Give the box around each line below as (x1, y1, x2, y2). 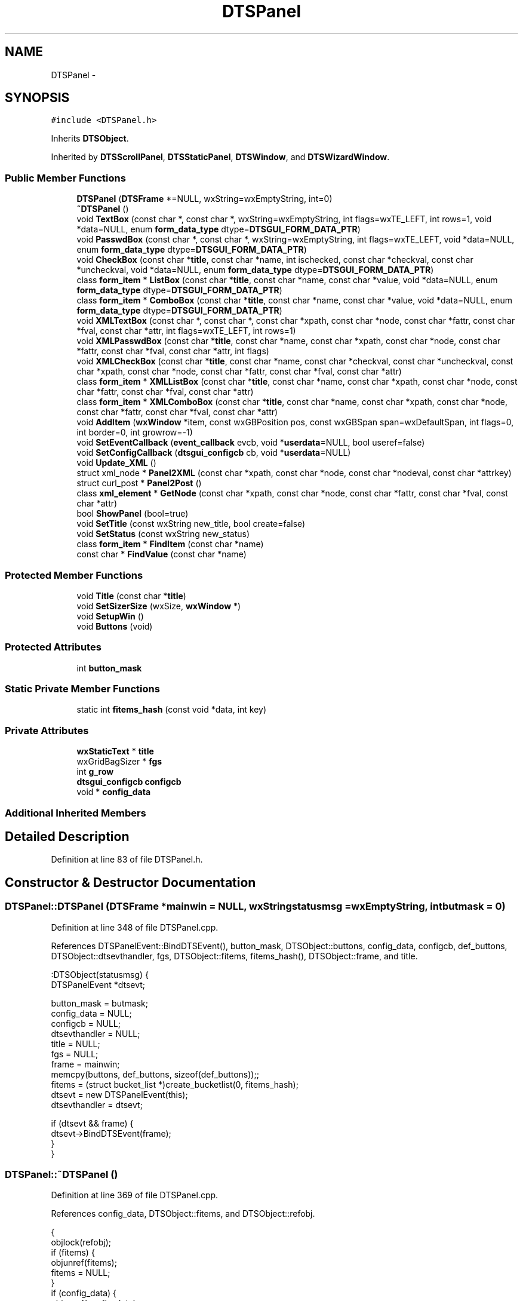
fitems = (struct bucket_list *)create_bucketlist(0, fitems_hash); (51, 1079, 299, 1090)
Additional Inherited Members (5, 806, 146, 819)
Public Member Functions (5, 171, 126, 184)
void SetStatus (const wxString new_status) (76, 529, 250, 539)
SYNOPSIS (5, 90, 70, 106)
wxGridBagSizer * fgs (76, 756, 162, 767)
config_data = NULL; (51, 1008, 132, 1018)
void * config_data (76, 787, 151, 797)
